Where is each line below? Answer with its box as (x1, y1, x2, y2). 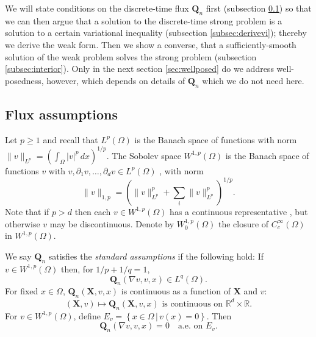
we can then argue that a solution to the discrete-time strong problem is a (5, 14, 282, 27)
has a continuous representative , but (170, 205, 308, 218)
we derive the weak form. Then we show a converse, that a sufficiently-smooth (5, 38, 296, 51)
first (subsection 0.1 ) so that (206, 2, 312, 14)
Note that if (5, 205, 49, 218)
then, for (61, 262, 93, 275)
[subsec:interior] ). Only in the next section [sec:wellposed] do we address (5, 62, 274, 75)
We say (5, 249, 32, 262)
